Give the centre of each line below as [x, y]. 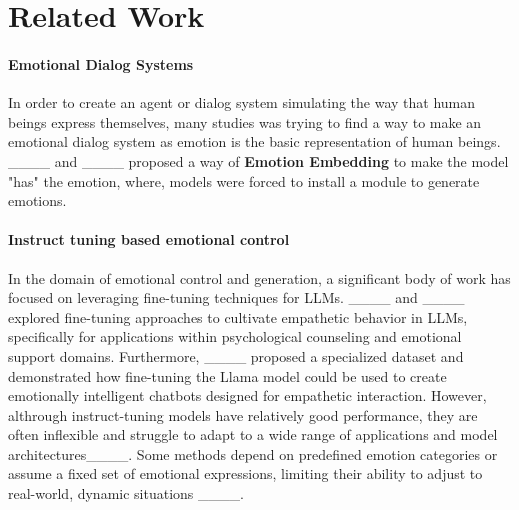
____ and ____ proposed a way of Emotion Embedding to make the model [258, 160]
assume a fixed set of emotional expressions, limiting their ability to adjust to [245, 473]
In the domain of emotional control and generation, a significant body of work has [259, 277]
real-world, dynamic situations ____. [126, 493]
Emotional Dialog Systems [101, 63]
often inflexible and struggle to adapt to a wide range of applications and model [253, 434]
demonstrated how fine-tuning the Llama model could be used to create [227, 375]
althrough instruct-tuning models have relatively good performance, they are [243, 414]
